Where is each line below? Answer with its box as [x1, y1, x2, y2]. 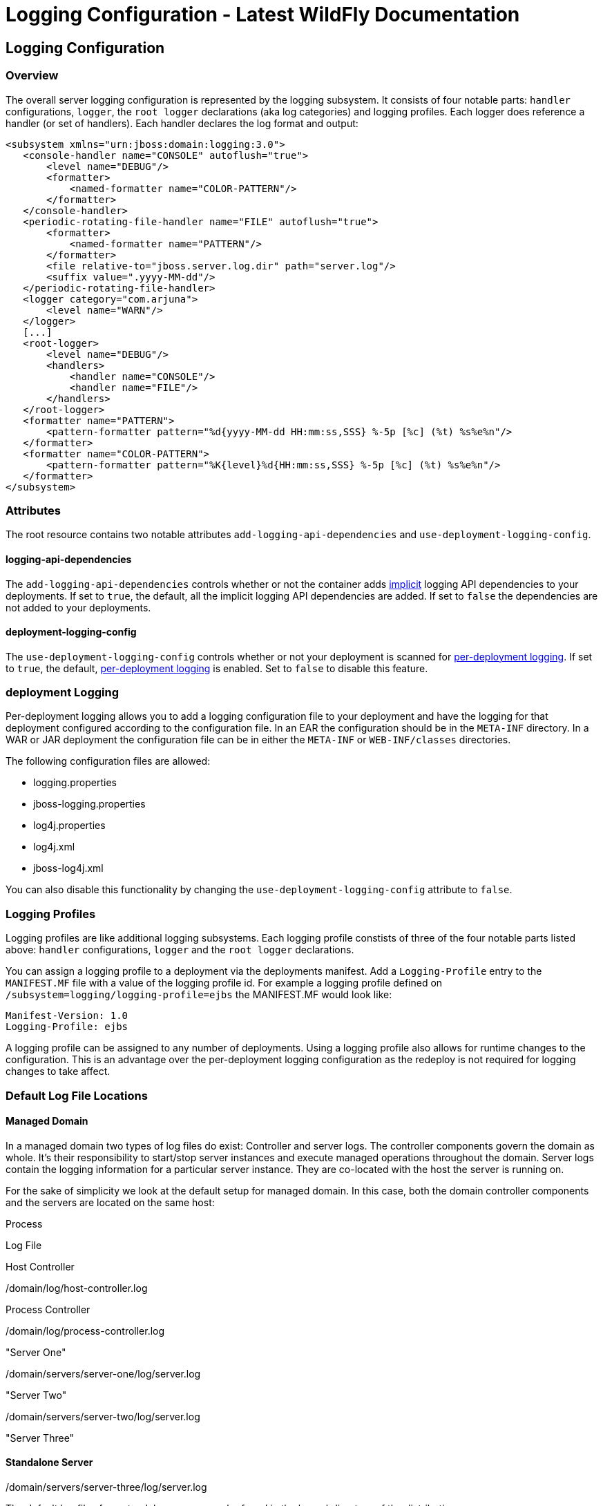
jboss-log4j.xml [33, 862, 104, 875]
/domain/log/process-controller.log [6, 1324, 165, 1337]
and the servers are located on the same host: [6, 1196, 215, 1208]
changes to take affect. [6, 1065, 111, 1078]
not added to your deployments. [6, 601, 151, 613]
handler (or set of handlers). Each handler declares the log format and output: [6, 117, 358, 129]
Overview [6, 68, 59, 83]
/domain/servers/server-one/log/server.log [6, 1367, 201, 1380]
